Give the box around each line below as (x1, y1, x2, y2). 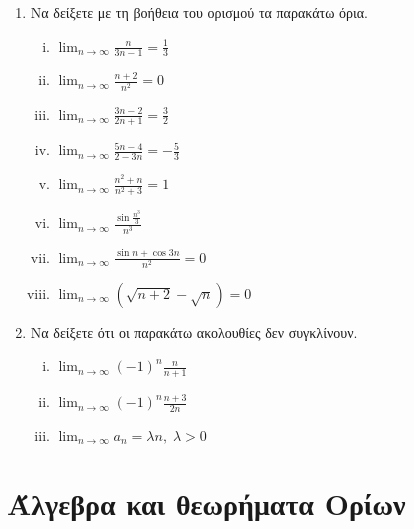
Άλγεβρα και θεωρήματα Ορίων (7, 482, 406, 523)
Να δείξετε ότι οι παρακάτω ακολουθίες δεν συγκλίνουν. (30, 321, 358, 342)
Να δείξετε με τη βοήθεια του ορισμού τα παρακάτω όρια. (30, 2, 368, 22)
